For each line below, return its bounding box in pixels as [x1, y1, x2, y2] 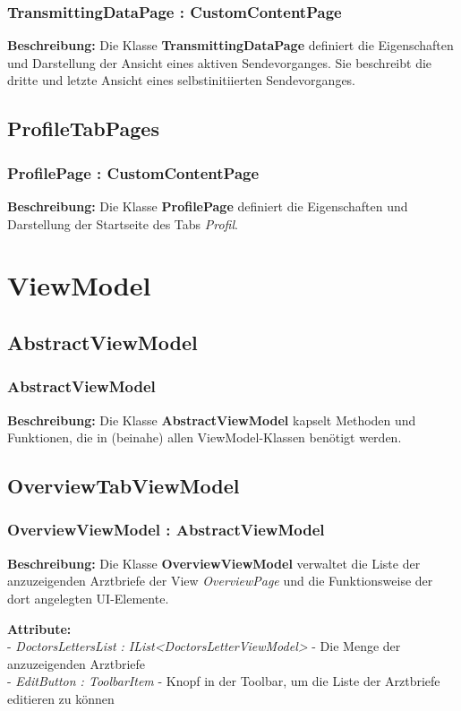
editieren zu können [7, 689, 115, 707]
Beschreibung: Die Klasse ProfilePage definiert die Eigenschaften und [7, 197, 408, 215]
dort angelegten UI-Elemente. [7, 588, 169, 607]
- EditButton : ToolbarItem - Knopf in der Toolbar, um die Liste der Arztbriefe [7, 672, 440, 690]
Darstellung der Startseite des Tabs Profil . [7, 214, 238, 233]
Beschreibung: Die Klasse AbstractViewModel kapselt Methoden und [7, 410, 416, 429]
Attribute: [7, 619, 72, 638]
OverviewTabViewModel [7, 472, 240, 500]
